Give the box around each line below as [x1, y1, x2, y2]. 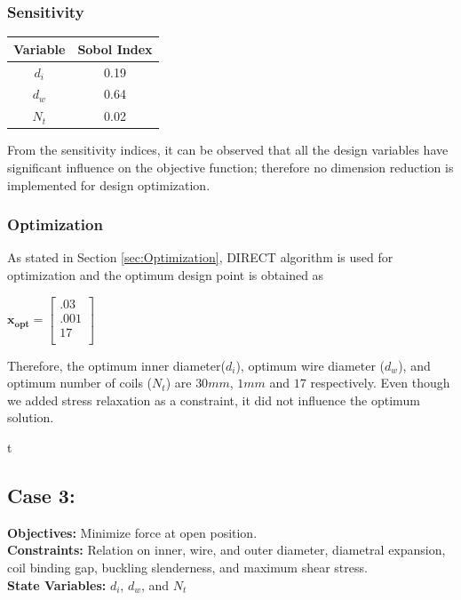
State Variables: [7, 575, 107, 594]
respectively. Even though [310, 373, 450, 392]
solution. [7, 408, 54, 427]
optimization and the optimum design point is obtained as [7, 265, 324, 284]
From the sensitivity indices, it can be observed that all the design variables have [7, 140, 449, 159]
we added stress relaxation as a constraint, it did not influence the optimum [7, 390, 420, 409]
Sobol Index [77, 39, 153, 58]
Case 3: [7, 482, 76, 509]
